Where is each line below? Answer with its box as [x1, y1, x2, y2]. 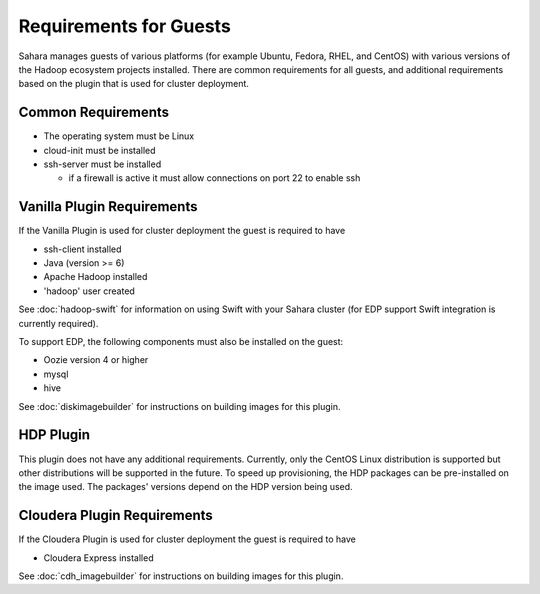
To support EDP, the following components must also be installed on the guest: [18, 336, 344, 348]
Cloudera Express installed [43, 551, 154, 564]
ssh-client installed [43, 243, 122, 255]
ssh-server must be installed [43, 158, 162, 170]
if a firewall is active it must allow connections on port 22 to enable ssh [68, 172, 361, 184]
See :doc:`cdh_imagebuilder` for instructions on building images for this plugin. [18, 570, 344, 582]
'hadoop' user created [43, 285, 135, 297]
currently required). [18, 317, 99, 329]
